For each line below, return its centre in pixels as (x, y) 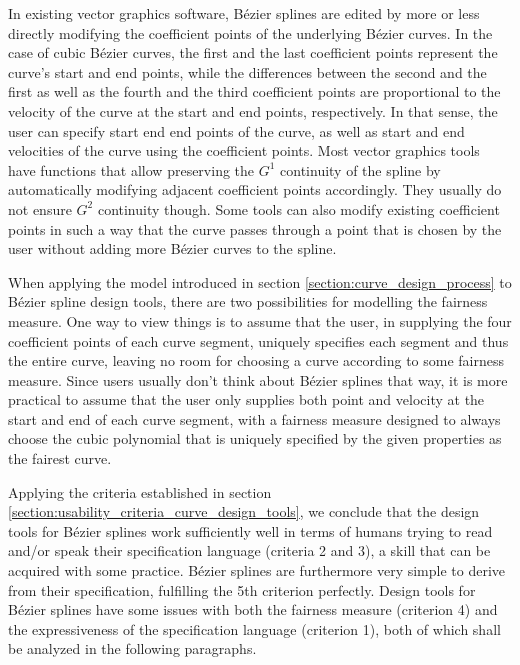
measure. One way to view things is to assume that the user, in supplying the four (260, 320)
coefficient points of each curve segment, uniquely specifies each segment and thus (258, 340)
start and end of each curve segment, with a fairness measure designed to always (254, 418)
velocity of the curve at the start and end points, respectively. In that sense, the (253, 110)
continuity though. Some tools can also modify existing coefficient (298, 208)
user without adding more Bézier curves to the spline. (172, 248)
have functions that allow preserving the (131, 169)
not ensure (40, 208)
